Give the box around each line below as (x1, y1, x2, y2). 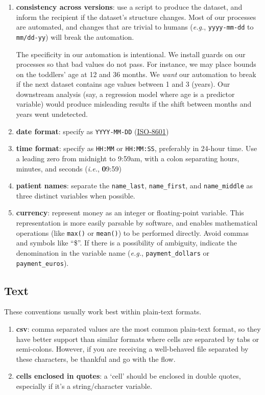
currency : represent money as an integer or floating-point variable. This (16, 207, 244, 218)
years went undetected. (16, 109, 88, 119)
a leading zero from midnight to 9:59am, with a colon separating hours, (16, 153, 239, 163)
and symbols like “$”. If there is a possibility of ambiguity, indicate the (16, 237, 237, 248)
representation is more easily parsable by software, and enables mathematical (16, 217, 258, 228)
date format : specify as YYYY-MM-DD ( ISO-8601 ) (16, 126, 169, 136)
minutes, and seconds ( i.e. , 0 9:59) (16, 163, 122, 174)
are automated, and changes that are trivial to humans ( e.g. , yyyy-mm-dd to (16, 21, 254, 32)
